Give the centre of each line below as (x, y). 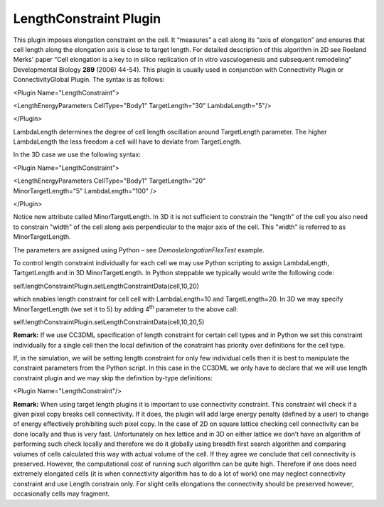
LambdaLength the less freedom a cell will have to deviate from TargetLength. (127, 142)
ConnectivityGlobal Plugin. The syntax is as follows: (89, 80)
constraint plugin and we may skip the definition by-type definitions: (113, 378)
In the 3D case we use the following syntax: (77, 155)
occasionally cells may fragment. (62, 493)
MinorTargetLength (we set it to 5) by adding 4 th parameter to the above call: (126, 308)
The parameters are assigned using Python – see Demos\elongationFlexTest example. (139, 250)
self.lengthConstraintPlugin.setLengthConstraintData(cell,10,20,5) (109, 322)
